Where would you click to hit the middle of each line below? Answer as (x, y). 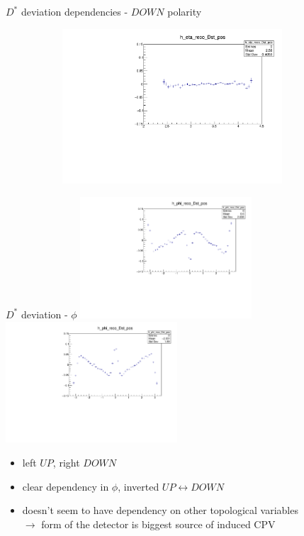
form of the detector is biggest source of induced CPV (158, 524)
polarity (185, 11)
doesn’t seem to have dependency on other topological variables (160, 510)
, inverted (139, 486)
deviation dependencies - (74, 11)
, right (66, 463)
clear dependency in (66, 486)
